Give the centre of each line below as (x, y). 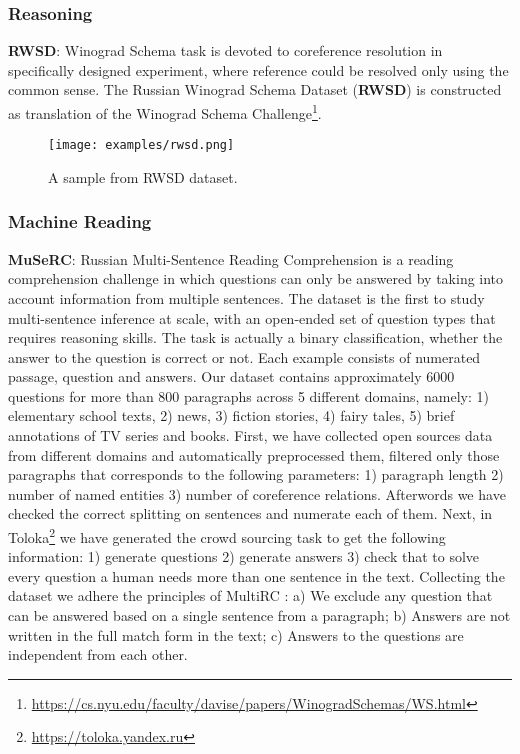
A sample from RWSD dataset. (143, 176)
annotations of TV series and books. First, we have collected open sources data (250, 435)
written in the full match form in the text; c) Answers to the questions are (236, 634)
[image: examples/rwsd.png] (141, 145)
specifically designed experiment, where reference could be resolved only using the (258, 69)
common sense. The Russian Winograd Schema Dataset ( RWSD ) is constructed (255, 89)
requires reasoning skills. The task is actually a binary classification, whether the (255, 337)
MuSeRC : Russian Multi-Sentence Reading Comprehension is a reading (231, 258)
